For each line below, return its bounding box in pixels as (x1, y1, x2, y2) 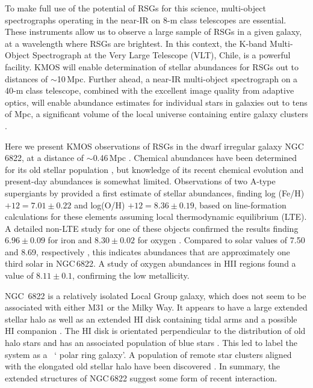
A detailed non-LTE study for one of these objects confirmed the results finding (5, 222, 299, 234)
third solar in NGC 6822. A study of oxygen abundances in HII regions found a (5, 257, 296, 270)
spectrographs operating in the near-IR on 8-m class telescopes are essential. (5, 13, 287, 26)
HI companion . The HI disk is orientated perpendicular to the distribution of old (5, 324, 306, 337)
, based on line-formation (194, 198, 287, 211)
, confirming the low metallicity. (72, 269, 190, 282)
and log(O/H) (74, 198, 125, 211)
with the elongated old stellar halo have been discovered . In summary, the (5, 360, 280, 372)
